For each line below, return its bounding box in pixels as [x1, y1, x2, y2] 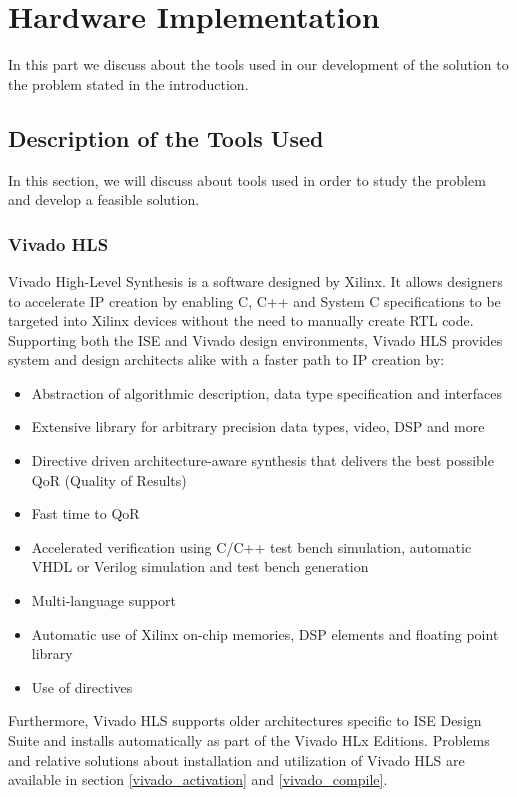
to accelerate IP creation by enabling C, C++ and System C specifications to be [8, 290, 501, 311]
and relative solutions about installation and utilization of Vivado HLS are [8, 749, 465, 770]
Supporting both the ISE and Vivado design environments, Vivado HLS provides [8, 329, 503, 350]
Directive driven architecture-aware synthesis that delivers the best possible [31, 450, 494, 471]
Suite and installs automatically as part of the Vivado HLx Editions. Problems [8, 730, 490, 751]
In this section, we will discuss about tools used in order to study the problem [8, 169, 486, 190]
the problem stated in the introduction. [8, 73, 249, 94]
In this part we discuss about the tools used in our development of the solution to [8, 54, 509, 75]
